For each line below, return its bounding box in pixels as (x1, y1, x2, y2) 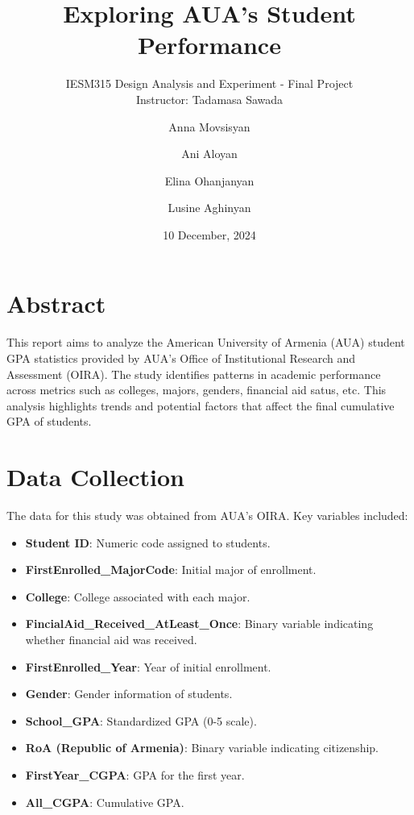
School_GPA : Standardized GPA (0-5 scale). (25, 712, 257, 729)
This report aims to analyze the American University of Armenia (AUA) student (6, 334, 405, 351)
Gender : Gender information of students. (25, 685, 233, 702)
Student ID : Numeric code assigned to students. (25, 534, 271, 551)
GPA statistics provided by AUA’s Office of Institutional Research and (6, 350, 356, 366)
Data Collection (6, 460, 184, 493)
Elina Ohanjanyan (164, 172, 255, 189)
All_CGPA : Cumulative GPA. (25, 793, 184, 810)
